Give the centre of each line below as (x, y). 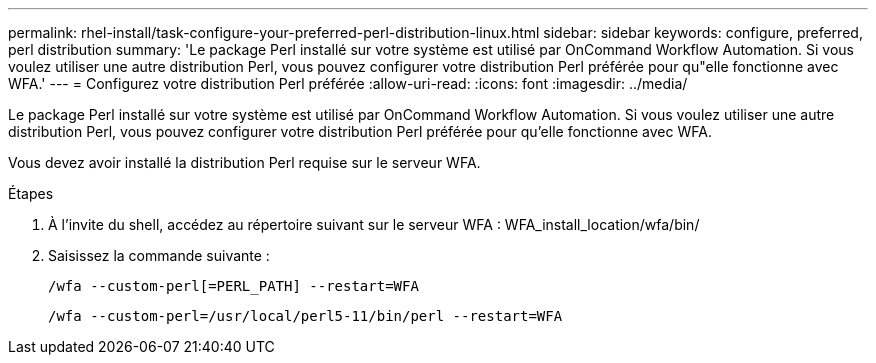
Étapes (31, 193)
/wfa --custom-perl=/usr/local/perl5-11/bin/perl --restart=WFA (305, 316)
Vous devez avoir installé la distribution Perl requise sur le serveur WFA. (244, 162)
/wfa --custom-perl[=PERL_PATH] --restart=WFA (233, 286)
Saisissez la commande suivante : (159, 255)
